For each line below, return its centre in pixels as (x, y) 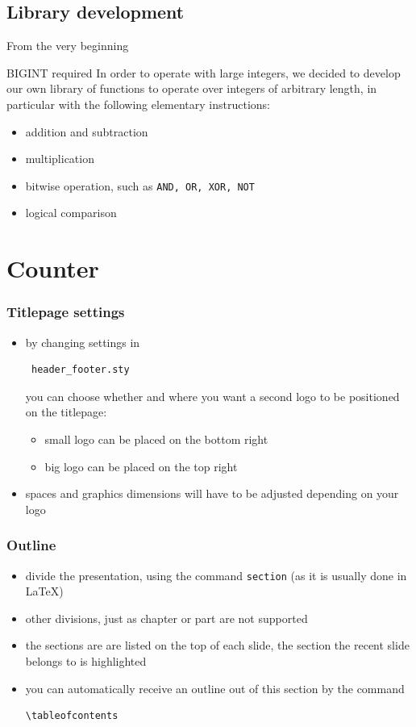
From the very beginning (68, 46)
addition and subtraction (87, 131)
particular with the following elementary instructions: (139, 104)
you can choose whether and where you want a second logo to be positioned (212, 396)
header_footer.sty (80, 370)
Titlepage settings (66, 312)
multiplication (60, 159)
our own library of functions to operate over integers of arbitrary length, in (192, 88)
